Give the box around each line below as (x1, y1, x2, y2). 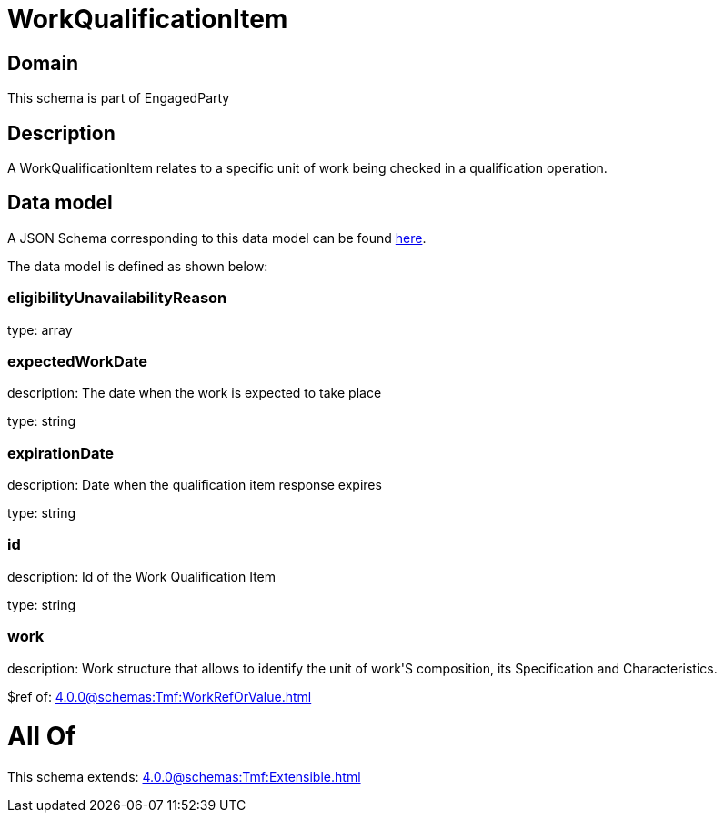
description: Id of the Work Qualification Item (7, 568, 277, 584)
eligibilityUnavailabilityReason (7, 289, 227, 308)
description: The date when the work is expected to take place (7, 385, 382, 401)
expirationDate (7, 443, 115, 462)
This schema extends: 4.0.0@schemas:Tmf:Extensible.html (7, 769, 361, 785)
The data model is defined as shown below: (7, 258, 268, 274)
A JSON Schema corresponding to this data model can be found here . (7, 229, 427, 246)
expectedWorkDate (7, 351, 147, 370)
